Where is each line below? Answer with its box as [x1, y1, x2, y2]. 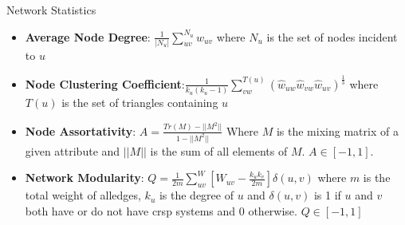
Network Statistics [6, 2, 96, 18]
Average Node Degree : [25, 28, 151, 45]
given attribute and [25, 142, 120, 159]
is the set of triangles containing [61, 94, 218, 111]
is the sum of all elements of [150, 142, 288, 159]
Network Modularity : [25, 169, 144, 186]
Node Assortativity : [25, 122, 136, 139]
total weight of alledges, [25, 187, 141, 203]
